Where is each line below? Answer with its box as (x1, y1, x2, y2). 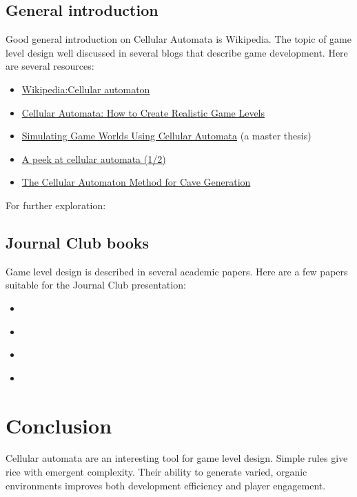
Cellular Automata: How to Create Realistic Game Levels (21, 105, 265, 119)
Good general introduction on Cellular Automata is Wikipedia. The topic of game (6, 32, 351, 46)
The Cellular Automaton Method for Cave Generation (21, 175, 251, 189)
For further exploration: (6, 197, 106, 212)
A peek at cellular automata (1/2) (21, 151, 166, 166)
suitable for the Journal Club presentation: (6, 277, 186, 292)
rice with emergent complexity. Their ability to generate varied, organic (6, 465, 307, 479)
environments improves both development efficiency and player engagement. (6, 478, 326, 492)
